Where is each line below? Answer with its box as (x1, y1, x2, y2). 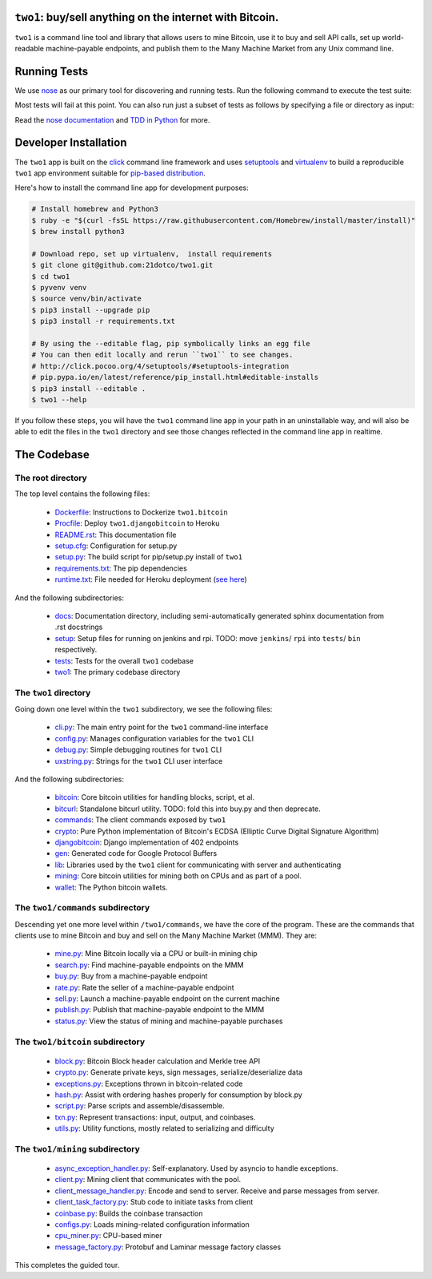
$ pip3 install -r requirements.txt (31, 317, 176, 326)
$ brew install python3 (31, 227, 126, 236)
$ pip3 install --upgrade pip (31, 305, 150, 314)
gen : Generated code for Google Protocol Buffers (54, 849, 218, 858)
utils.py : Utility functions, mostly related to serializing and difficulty (54, 1124, 275, 1133)
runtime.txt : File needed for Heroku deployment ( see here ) (54, 575, 247, 584)
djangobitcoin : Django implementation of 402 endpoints (54, 837, 239, 847)
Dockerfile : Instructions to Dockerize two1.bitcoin (54, 507, 228, 517)
